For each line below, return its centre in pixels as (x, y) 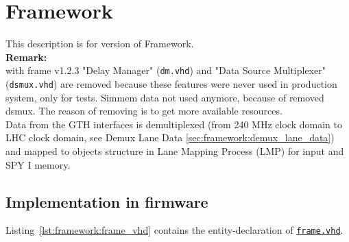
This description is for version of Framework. (100, 44)
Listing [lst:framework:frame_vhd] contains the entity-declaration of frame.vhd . (174, 230)
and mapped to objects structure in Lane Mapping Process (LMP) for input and (175, 151)
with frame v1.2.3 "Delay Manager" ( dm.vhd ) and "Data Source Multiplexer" (166, 70)
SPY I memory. (38, 164)
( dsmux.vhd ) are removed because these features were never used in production (171, 83)
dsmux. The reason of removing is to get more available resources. (144, 111)
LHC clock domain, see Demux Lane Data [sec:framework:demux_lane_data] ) (170, 137)
